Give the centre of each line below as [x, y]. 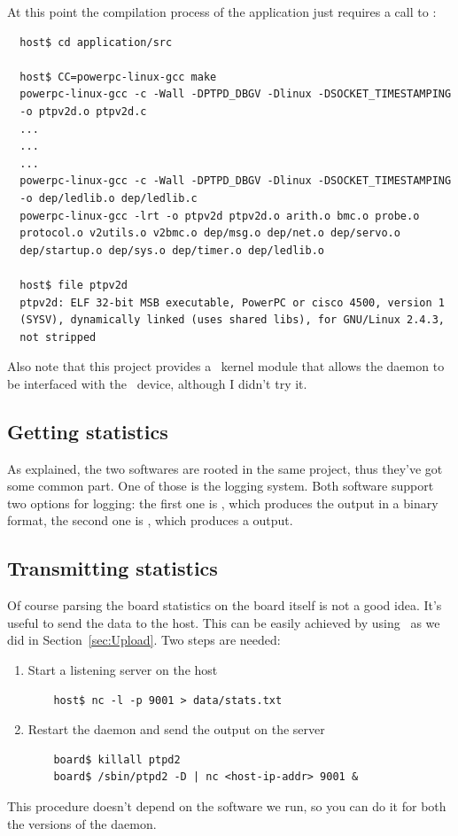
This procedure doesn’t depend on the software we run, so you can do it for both [227, 806]
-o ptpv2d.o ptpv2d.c [83, 111]
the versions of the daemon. [82, 823]
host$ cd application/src [96, 42]
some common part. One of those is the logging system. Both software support [221, 486]
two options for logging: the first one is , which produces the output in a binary [223, 503]
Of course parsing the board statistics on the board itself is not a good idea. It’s [225, 605]
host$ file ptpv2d [74, 285]
